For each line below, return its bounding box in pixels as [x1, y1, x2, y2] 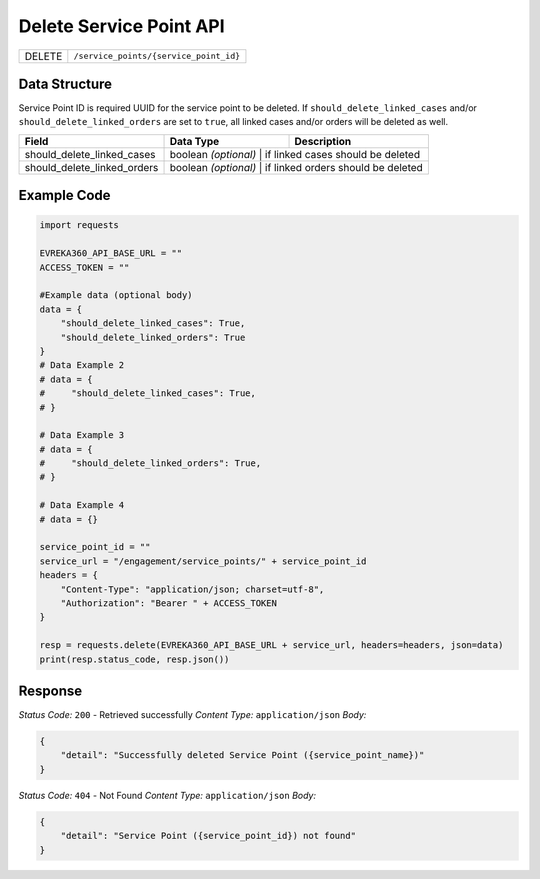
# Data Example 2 [39, 360, 125, 371]
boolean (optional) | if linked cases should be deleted [169, 147, 420, 161]
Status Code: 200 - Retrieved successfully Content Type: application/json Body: [18, 709, 367, 721]
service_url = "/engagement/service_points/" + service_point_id [39, 555, 367, 567]
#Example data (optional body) [39, 290, 194, 301]
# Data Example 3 [39, 430, 125, 441]
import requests [39, 220, 120, 231]
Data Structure [18, 75, 113, 92]
